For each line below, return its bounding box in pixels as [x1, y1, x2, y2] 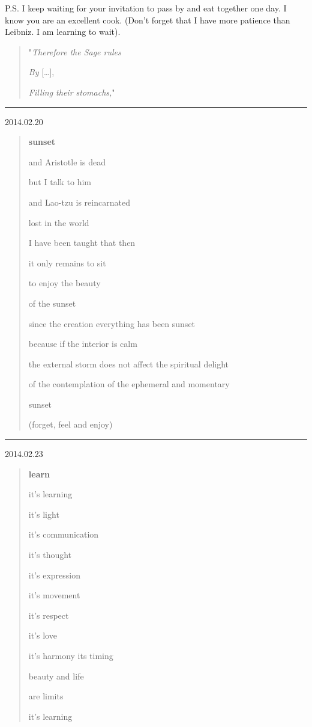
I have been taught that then [28, 236, 136, 249]
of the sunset [28, 296, 76, 309]
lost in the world [28, 216, 89, 229]
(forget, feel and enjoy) [28, 418, 113, 431]
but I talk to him [28, 176, 92, 188]
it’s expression [28, 568, 81, 581]
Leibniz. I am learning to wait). [5, 25, 121, 38]
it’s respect [28, 609, 69, 621]
